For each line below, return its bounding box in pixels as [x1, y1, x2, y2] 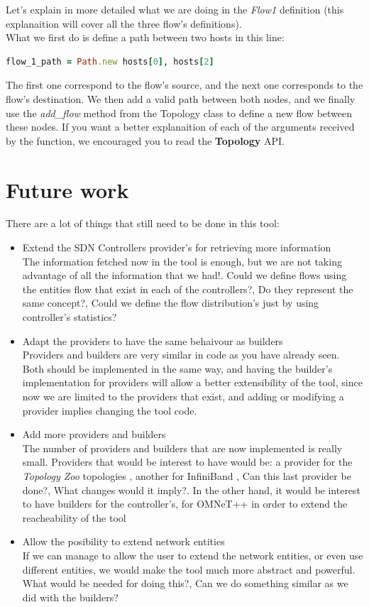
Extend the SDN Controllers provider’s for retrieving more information [22, 240, 331, 255]
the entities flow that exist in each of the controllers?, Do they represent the [22, 281, 353, 296]
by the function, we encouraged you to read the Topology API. [6, 133, 285, 148]
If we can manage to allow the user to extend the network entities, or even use [22, 547, 363, 562]
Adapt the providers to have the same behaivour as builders [22, 333, 283, 348]
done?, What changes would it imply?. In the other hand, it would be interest [22, 482, 361, 497]
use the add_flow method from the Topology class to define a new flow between [6, 105, 353, 120]
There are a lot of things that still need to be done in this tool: [6, 216, 280, 231]
